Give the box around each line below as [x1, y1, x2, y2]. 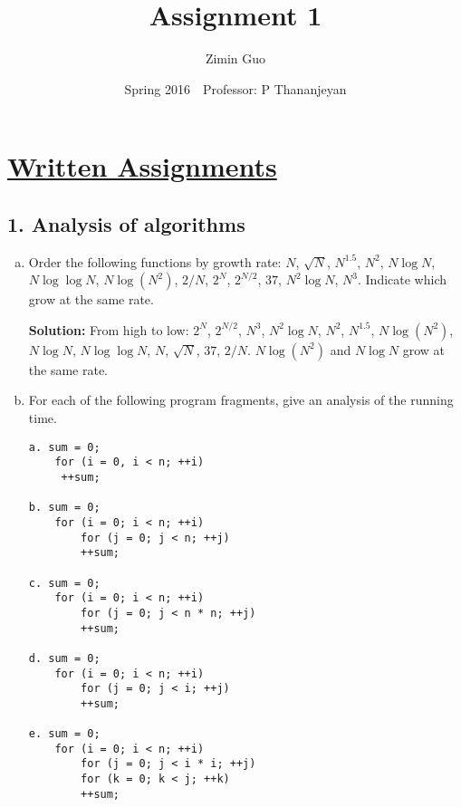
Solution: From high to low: [28, 320, 189, 339]
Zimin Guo [205, 49, 266, 68]
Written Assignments [7, 148, 277, 185]
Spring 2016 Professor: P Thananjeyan [124, 79, 347, 98]
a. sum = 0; [28, 440, 101, 454]
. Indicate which [358, 270, 447, 289]
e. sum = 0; [28, 727, 101, 741]
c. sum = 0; [28, 576, 101, 590]
